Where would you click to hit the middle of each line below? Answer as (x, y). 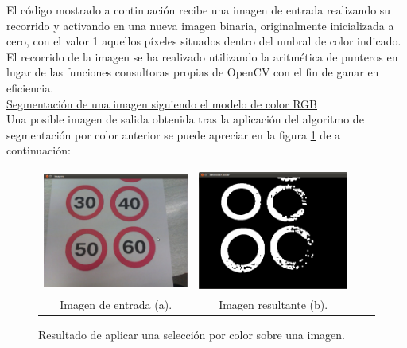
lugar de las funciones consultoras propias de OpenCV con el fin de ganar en (193, 72)
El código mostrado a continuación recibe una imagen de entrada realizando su (199, 10)
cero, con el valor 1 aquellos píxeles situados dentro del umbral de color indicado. (204, 41)
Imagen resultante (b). (273, 304)
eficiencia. (30, 87)
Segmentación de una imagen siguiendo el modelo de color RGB (162, 103)
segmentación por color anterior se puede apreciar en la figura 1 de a (174, 134)
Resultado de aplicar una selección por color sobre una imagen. (192, 334)
